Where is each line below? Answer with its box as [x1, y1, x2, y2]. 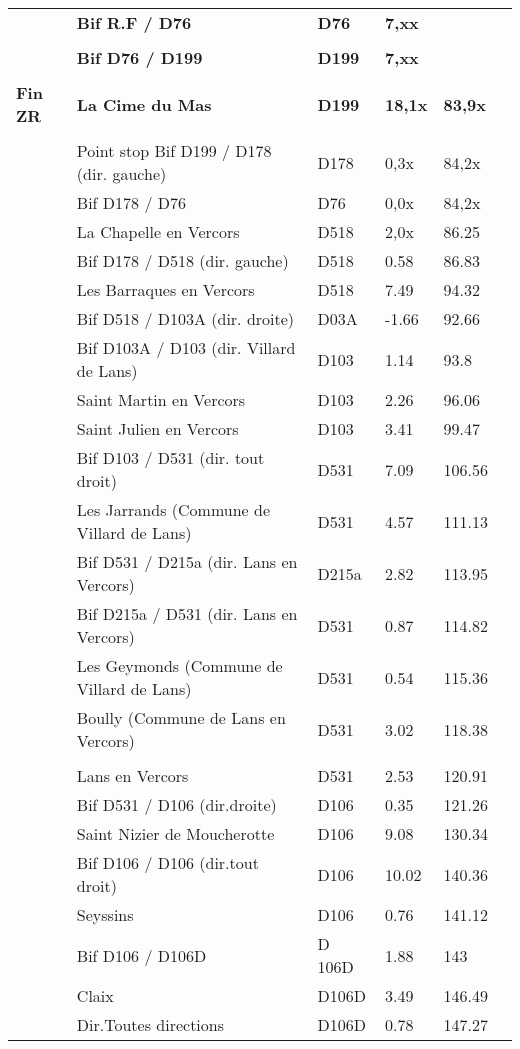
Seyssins [76, 903, 134, 926]
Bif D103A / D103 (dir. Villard [76, 336, 296, 359]
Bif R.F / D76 [76, 11, 192, 34]
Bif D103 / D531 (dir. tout [76, 446, 265, 469]
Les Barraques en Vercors [76, 278, 255, 301]
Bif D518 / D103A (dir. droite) [76, 307, 295, 330]
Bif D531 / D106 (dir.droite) [76, 793, 277, 816]
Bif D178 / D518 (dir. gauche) [76, 249, 289, 272]
